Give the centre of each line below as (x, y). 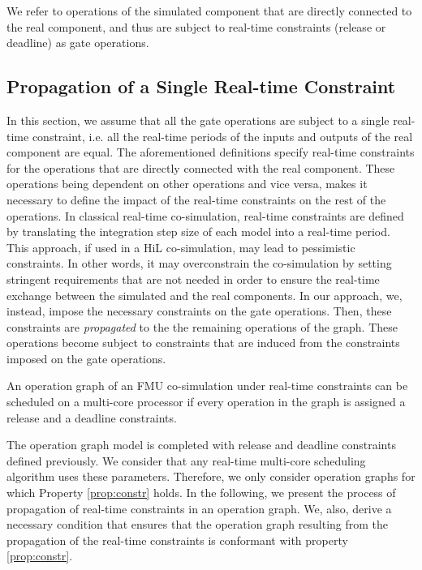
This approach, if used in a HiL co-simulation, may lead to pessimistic (181, 247)
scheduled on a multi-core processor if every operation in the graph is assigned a (206, 402)
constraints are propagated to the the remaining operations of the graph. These (202, 326)
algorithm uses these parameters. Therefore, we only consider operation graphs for (211, 476)
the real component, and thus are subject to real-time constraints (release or (196, 26)
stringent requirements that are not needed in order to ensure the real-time (193, 279)
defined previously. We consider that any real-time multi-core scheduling (186, 460)
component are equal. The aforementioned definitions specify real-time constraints (211, 152)
